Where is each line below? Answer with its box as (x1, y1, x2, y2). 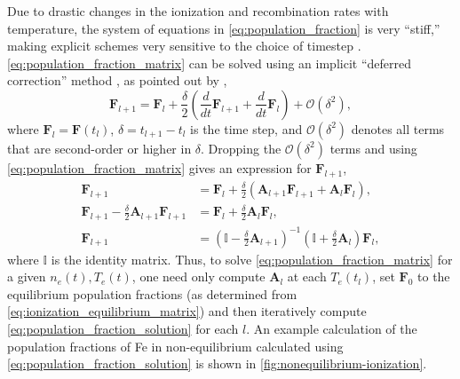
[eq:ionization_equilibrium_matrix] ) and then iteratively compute (7, 302, 367, 320)
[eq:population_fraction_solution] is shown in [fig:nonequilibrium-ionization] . (7, 354, 427, 373)
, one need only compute (131, 267, 266, 286)
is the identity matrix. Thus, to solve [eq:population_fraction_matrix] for (51, 249, 453, 268)
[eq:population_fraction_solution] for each (7, 320, 239, 338)
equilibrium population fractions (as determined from (7, 284, 297, 303)
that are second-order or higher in (7, 138, 192, 157)
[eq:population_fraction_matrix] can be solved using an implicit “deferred (7, 53, 411, 72)
